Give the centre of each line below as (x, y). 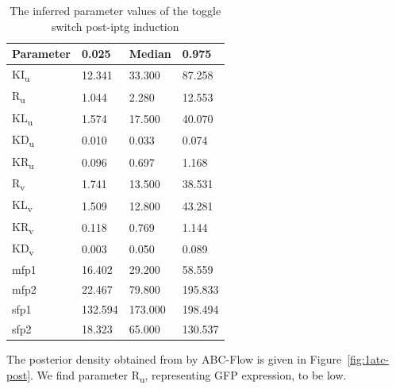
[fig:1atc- (368, 359)
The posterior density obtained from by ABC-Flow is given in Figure (174, 359)
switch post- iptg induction (115, 26)
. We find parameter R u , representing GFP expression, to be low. (188, 376)
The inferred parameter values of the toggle (115, 10)
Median (150, 54)
